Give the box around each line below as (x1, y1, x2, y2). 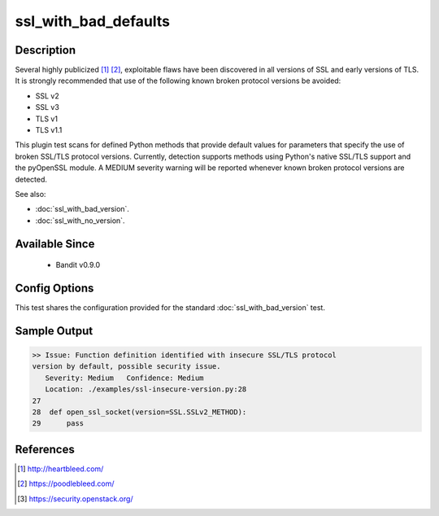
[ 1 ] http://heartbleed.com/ (17, 464, 104, 474)
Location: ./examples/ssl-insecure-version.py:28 (45, 385, 247, 394)
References (15, 442, 75, 456)
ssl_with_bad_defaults (15, 12, 171, 30)
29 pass (32, 419, 85, 428)
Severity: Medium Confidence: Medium (45, 373, 204, 383)
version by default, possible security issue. (32, 362, 221, 371)
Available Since (15, 237, 95, 251)
